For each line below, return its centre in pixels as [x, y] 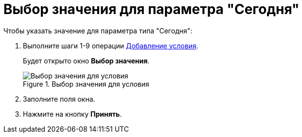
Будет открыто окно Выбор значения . [86, 61]
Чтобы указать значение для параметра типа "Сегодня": [98, 30]
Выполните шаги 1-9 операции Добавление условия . [111, 46]
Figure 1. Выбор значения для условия [86, 84]
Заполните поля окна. [59, 99]
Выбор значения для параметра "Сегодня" [151, 9]
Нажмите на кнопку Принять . [72, 114]
